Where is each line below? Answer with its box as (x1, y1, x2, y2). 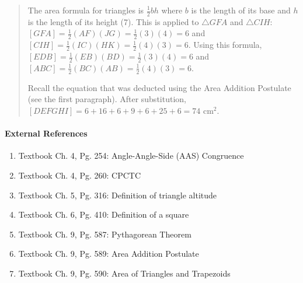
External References (5, 127, 88, 139)
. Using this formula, (188, 39, 262, 51)
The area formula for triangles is (27, 4, 144, 16)
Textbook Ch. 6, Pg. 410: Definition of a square (18, 208, 189, 221)
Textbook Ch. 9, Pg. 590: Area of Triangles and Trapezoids (18, 267, 231, 279)
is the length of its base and (191, 4, 291, 16)
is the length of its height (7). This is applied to (27, 15, 199, 27)
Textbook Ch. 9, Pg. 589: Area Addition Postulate (18, 247, 199, 260)
